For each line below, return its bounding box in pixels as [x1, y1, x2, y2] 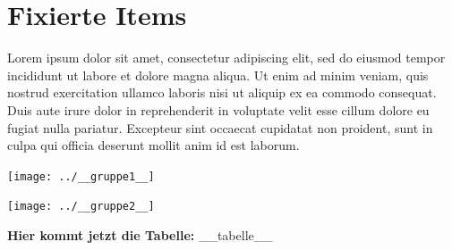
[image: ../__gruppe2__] [7, 200, 155, 213]
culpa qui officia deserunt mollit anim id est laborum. [7, 136, 300, 154]
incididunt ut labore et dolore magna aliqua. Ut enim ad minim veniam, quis [7, 65, 429, 84]
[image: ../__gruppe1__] [7, 170, 155, 183]
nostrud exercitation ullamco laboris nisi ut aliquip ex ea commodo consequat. [7, 83, 437, 102]
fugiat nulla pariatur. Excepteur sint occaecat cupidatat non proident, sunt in [7, 118, 433, 137]
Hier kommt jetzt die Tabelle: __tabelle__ [7, 226, 273, 244]
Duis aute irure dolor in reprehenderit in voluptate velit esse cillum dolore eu [7, 100, 430, 119]
